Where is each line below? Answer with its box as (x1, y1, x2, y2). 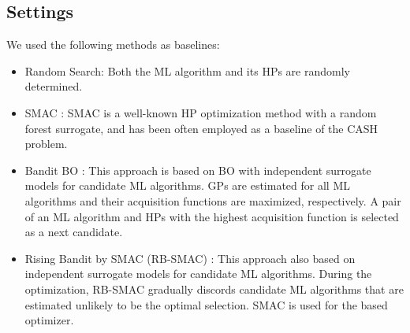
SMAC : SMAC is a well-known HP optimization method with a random (24, 104, 377, 120)
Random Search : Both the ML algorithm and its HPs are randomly (24, 62, 350, 79)
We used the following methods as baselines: (6, 36, 220, 53)
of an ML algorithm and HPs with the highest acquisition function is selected (24, 208, 399, 224)
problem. (24, 135, 68, 152)
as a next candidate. (24, 224, 123, 240)
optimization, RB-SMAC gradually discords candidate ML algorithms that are (24, 280, 404, 297)
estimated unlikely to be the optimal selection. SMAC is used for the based (24, 296, 388, 313)
